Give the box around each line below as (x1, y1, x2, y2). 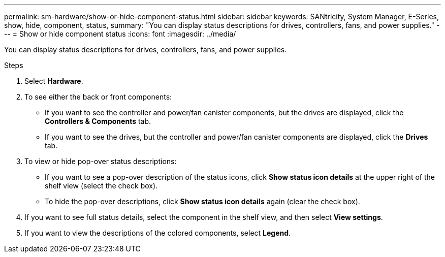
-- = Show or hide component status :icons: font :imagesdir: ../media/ (4, 29, 236, 38)
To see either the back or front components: (24, 92, 172, 101)
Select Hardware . (24, 77, 83, 85)
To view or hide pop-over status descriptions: (24, 157, 177, 166)
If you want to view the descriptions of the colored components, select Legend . (24, 229, 291, 237)
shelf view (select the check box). (45, 181, 158, 190)
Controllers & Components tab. (45, 117, 151, 125)
